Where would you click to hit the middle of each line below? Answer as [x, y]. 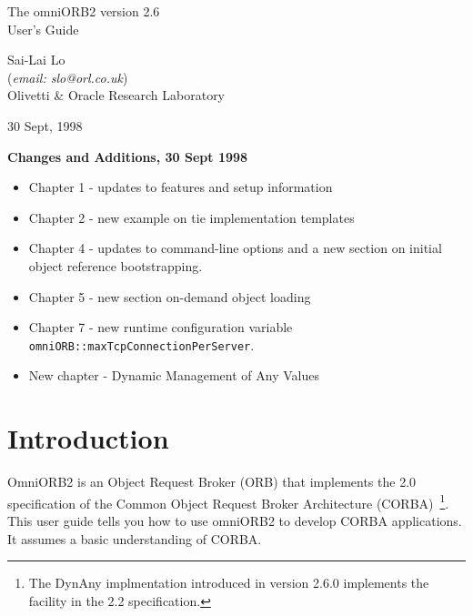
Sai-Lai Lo [36, 60]
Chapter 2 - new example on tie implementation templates [191, 217]
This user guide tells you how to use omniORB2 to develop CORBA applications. [235, 520]
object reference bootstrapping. [116, 265]
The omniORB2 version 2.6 [84, 11]
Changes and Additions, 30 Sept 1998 [128, 156]
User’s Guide [43, 29]
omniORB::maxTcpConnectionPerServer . [141, 344]
